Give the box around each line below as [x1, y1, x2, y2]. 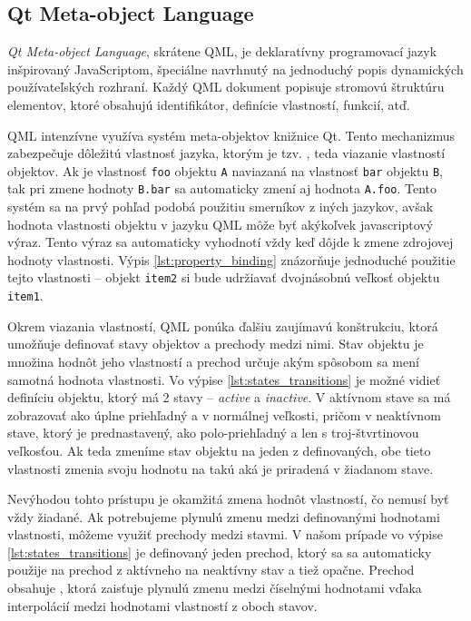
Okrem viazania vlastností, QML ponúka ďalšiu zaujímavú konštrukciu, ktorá [7, 316, 438, 335]
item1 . [7, 286, 44, 305]
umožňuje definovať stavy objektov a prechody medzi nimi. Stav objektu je [7, 334, 424, 353]
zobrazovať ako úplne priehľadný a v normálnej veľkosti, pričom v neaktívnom [7, 405, 441, 424]
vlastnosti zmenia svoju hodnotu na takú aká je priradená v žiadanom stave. [7, 458, 434, 478]
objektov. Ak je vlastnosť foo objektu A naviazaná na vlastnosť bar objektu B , [7, 161, 444, 180]
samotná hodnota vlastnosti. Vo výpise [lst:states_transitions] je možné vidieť [7, 370, 441, 389]
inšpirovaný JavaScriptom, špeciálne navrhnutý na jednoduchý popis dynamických [7, 59, 464, 78]
